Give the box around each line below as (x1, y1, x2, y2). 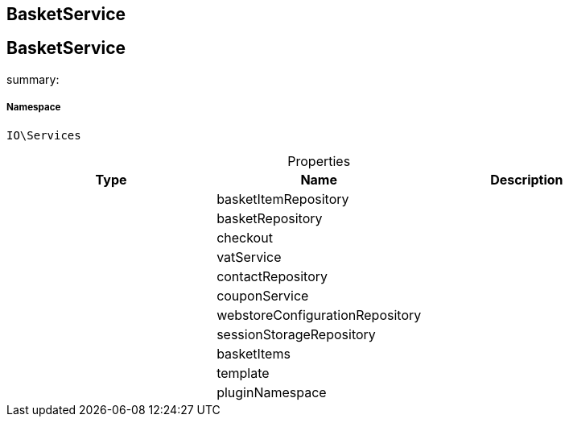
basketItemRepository (216, 190, 349, 207)
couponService (216, 287, 309, 304)
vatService (216, 248, 282, 265)
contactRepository (216, 267, 328, 284)
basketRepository (216, 209, 323, 226)
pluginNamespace (216, 384, 327, 400)
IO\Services (6, 128, 81, 142)
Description (490, 171, 563, 188)
